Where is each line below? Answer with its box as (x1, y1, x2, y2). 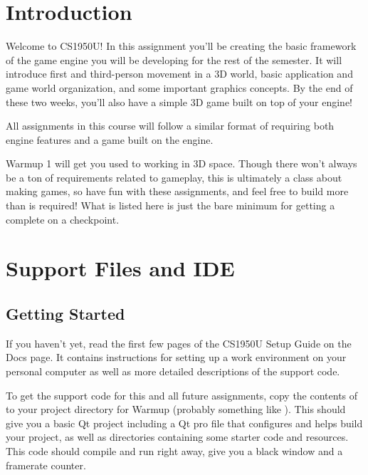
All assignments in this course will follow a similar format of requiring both (6, 118, 335, 133)
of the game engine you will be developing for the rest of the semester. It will (6, 52, 342, 67)
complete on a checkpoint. (6, 212, 120, 226)
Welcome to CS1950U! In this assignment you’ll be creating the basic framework (6, 38, 357, 53)
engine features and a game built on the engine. (6, 132, 214, 147)
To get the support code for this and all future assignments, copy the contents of (6, 387, 358, 402)
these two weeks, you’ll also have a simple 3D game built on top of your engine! (6, 94, 352, 109)
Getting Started (6, 303, 125, 325)
